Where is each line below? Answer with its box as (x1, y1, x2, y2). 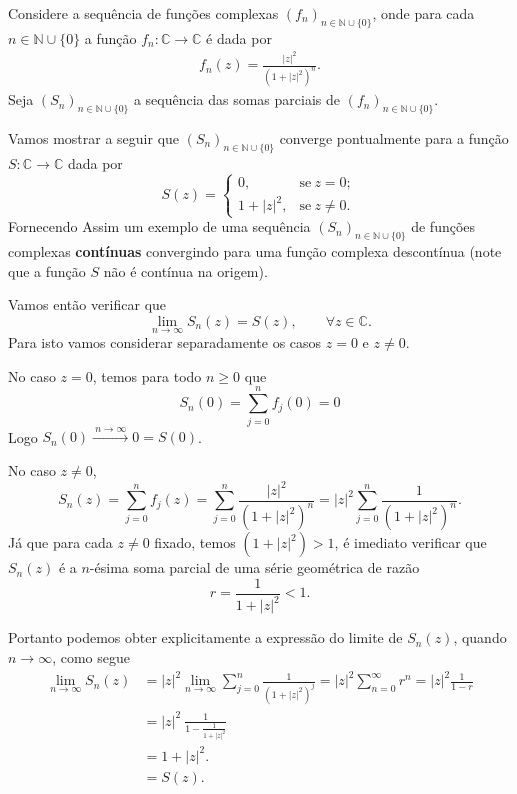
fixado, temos (154, 532, 236, 553)
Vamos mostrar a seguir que (8, 127, 180, 148)
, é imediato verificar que (334, 532, 487, 553)
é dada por (206, 27, 272, 48)
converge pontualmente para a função (279, 127, 509, 148)
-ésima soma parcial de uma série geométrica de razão (89, 557, 420, 578)
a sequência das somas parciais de (133, 89, 340, 110)
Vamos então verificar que (8, 294, 167, 315)
